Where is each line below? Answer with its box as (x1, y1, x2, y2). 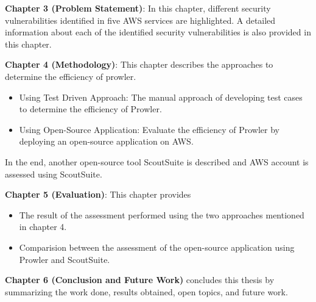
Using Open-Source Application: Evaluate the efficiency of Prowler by (19, 123, 280, 135)
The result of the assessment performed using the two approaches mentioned (19, 208, 304, 221)
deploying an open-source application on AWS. (19, 135, 194, 148)
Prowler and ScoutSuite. (19, 253, 110, 265)
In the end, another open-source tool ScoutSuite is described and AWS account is (5, 155, 309, 168)
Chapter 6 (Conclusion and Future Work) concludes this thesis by (5, 273, 275, 286)
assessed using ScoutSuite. (5, 167, 102, 180)
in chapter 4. (19, 220, 67, 233)
